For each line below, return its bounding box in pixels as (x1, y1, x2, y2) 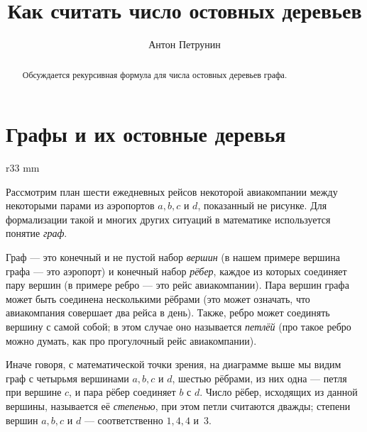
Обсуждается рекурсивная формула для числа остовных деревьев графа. (22, 68, 287, 80)
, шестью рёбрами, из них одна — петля (172, 370, 347, 385)
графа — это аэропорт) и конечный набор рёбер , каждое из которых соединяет (6, 263, 347, 278)
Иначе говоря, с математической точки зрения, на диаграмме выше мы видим (6, 357, 341, 372)
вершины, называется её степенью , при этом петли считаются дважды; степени (6, 399, 351, 414)
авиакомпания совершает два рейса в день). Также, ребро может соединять (6, 305, 330, 320)
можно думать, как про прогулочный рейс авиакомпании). (6, 333, 257, 348)
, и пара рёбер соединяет (69, 384, 176, 399)
